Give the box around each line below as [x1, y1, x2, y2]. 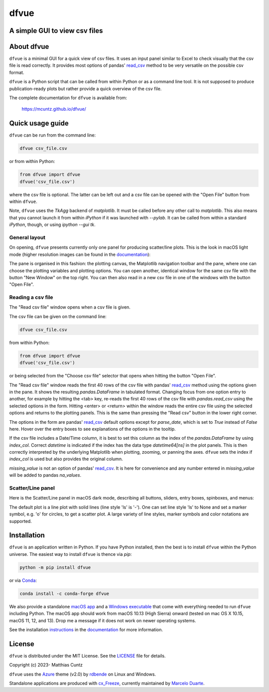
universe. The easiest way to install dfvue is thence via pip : [9, 551, 132, 557]
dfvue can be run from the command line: [9, 132, 96, 138]
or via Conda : [9, 577, 37, 583]
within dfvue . [9, 198, 37, 204]
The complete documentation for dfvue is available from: [9, 95, 127, 101]
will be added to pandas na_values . [9, 472, 82, 478]
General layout [9, 234, 46, 241]
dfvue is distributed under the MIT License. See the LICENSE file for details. [9, 653, 166, 659]
